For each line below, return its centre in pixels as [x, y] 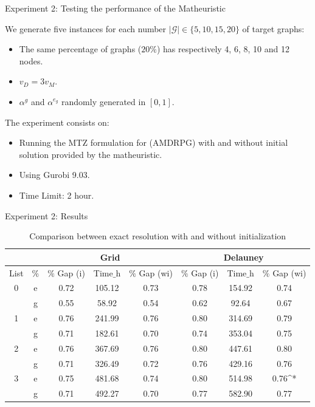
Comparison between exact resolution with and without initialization [158, 236]
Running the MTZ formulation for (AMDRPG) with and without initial [154, 142]
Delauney [244, 257]
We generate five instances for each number [86, 28]
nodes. [31, 60]
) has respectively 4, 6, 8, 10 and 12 [223, 49]
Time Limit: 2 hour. [57, 195]
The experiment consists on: [57, 122]
